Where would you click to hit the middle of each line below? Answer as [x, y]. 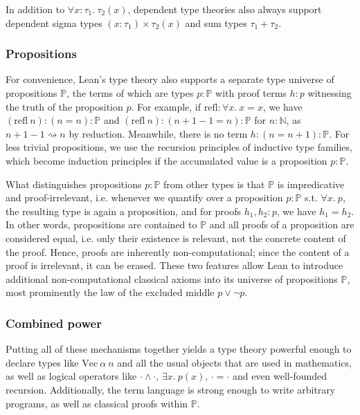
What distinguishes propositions [74, 184]
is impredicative [311, 184]
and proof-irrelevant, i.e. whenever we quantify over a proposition [144, 197]
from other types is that [214, 184]
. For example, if [166, 106]
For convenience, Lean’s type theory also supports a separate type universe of [170, 79]
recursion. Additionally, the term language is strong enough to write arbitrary [171, 389]
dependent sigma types [54, 22]
